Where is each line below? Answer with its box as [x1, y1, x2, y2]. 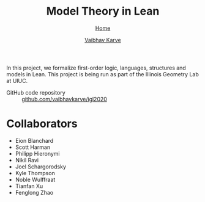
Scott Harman [15, 143, 51, 151]
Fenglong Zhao [15, 189, 54, 196]
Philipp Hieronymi [15, 150, 60, 157]
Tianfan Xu [15, 182, 43, 190]
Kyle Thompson [15, 169, 55, 176]
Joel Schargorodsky [15, 163, 66, 170]
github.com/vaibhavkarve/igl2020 [21, 95, 107, 103]
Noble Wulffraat [15, 176, 56, 183]
